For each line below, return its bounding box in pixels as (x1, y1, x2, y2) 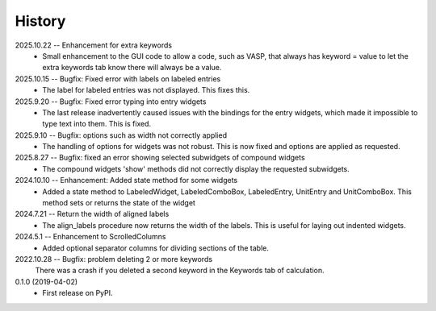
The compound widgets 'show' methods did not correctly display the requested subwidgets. (42, 164, 350, 173)
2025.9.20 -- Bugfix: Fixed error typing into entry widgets (15, 97, 207, 106)
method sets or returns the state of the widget (42, 198, 195, 208)
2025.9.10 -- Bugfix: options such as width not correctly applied (15, 130, 228, 140)
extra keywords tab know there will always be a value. (42, 63, 222, 73)
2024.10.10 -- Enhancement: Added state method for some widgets (15, 176, 238, 185)
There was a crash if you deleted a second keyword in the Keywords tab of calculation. (35, 266, 325, 276)
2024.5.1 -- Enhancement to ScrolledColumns (15, 232, 166, 242)
